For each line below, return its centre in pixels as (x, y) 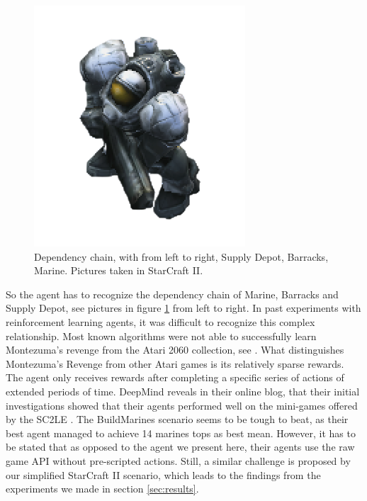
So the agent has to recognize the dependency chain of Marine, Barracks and (172, 294)
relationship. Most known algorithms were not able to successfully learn (161, 336)
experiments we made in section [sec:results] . (102, 489)
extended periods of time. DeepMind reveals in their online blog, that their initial (183, 391)
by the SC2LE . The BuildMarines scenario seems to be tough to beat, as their (177, 419)
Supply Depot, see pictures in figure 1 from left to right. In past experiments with (183, 308)
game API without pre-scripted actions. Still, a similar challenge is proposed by (178, 460)
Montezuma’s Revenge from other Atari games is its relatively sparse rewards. (175, 363)
